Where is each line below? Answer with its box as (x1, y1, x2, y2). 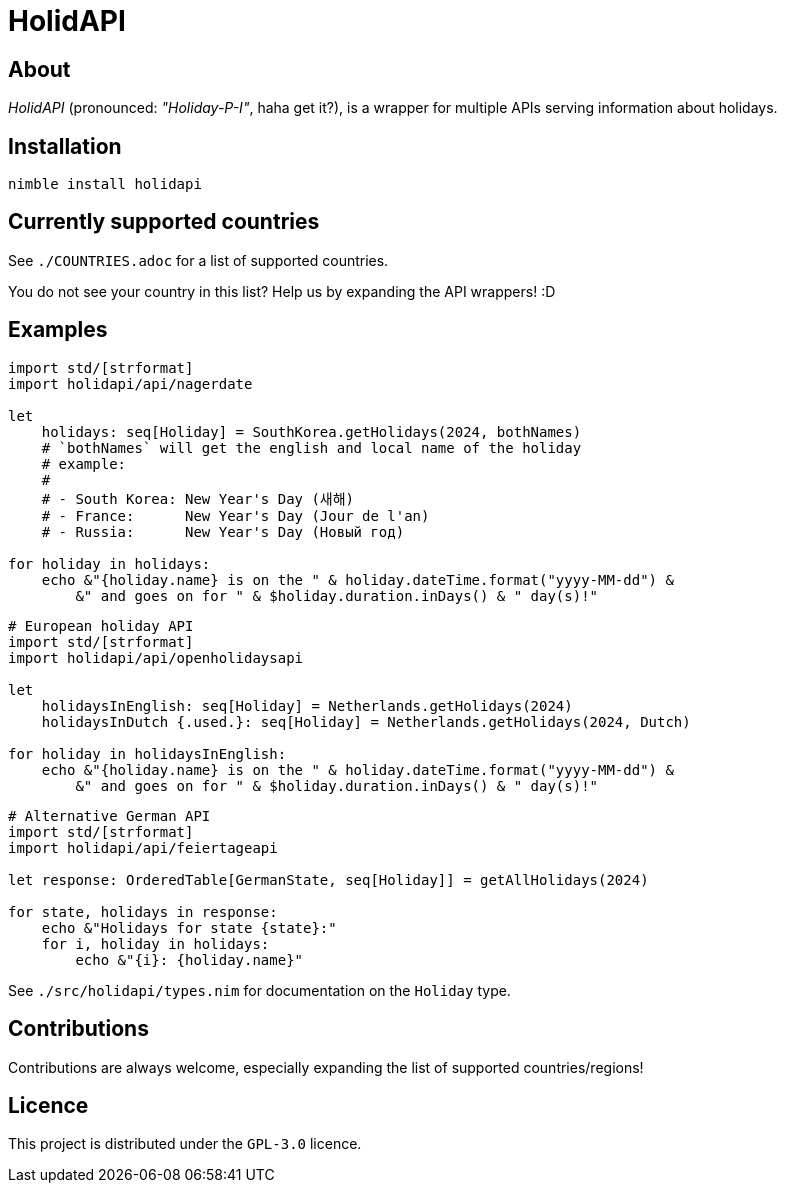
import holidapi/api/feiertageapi (8, 839, 278, 856)
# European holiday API (8, 617, 194, 634)
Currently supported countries (8, 209, 320, 235)
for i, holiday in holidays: (41, 935, 270, 952)
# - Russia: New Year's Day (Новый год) (41, 523, 405, 540)
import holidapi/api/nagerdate (8, 375, 253, 392)
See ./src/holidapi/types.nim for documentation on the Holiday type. (8, 981, 511, 999)
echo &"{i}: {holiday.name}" (75, 951, 304, 968)
